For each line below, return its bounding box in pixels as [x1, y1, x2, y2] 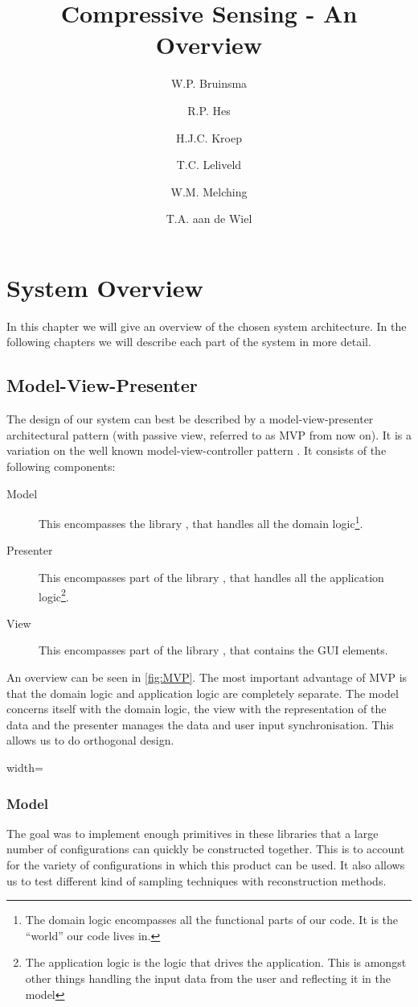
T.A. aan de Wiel [166, 210, 252, 227]
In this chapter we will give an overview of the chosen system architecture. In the [6, 317, 407, 334]
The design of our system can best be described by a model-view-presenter [6, 411, 374, 427]
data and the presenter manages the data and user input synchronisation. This [6, 716, 394, 733]
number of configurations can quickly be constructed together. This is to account [6, 840, 405, 857]
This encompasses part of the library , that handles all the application [39, 569, 384, 586]
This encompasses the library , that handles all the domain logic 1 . [39, 513, 363, 531]
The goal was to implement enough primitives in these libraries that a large [6, 824, 379, 841]
